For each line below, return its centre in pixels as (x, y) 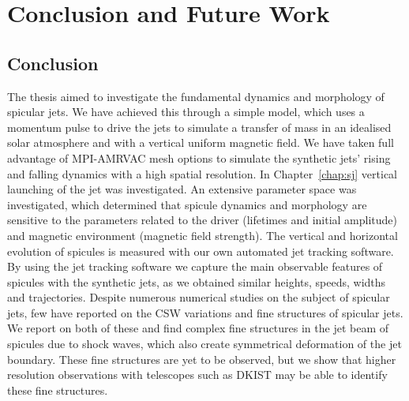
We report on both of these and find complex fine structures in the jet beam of (198, 328)
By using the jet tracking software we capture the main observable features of (195, 266)
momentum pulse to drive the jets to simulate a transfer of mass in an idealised (199, 127)
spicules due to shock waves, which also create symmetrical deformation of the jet (204, 344)
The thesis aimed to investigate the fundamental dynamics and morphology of (196, 96)
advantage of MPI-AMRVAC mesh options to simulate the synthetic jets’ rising (199, 157)
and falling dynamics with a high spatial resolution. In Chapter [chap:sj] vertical (202, 173)
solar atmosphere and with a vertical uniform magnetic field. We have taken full (201, 142)
